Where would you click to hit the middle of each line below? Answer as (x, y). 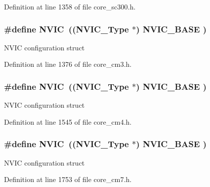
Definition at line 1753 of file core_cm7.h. (68, 179)
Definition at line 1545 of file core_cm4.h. (68, 121)
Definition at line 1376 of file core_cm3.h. (68, 64)
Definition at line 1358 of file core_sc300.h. (70, 6)
